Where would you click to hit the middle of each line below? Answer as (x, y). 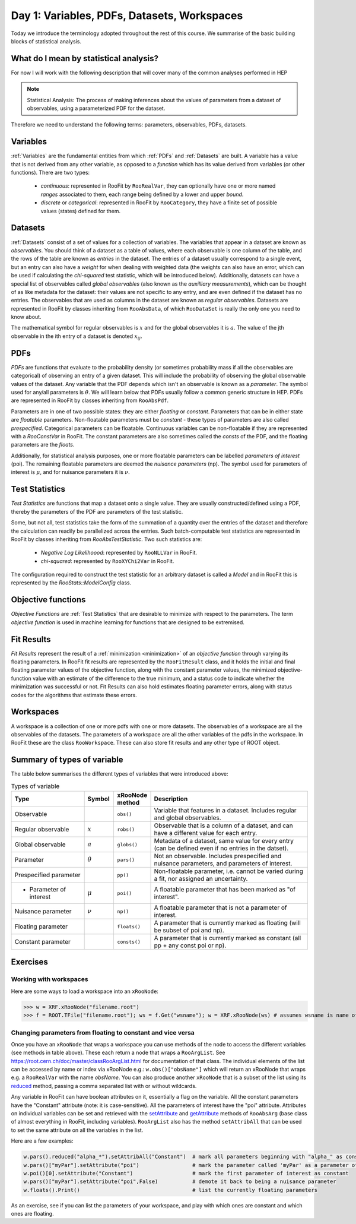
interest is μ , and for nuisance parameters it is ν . (70, 472)
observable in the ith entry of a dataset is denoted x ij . (77, 337)
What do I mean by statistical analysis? (85, 58)
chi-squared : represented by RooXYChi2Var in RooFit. (107, 561)
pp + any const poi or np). (190, 945)
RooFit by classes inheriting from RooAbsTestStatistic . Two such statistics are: (107, 539)
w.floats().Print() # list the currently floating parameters (170, 1190)
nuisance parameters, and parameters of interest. (223, 863)
